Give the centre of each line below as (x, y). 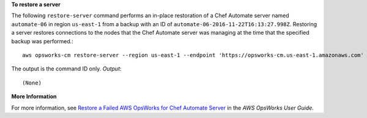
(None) (32, 83)
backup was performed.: (42, 41)
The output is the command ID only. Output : (66, 69)
